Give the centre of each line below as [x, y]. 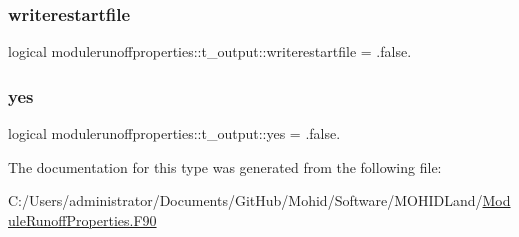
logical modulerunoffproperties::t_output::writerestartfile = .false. [210, 51]
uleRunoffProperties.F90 [82, 219]
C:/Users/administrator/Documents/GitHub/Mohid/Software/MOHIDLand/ [245, 200]
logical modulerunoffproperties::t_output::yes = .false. [174, 133]
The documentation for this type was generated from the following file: [225, 166]
